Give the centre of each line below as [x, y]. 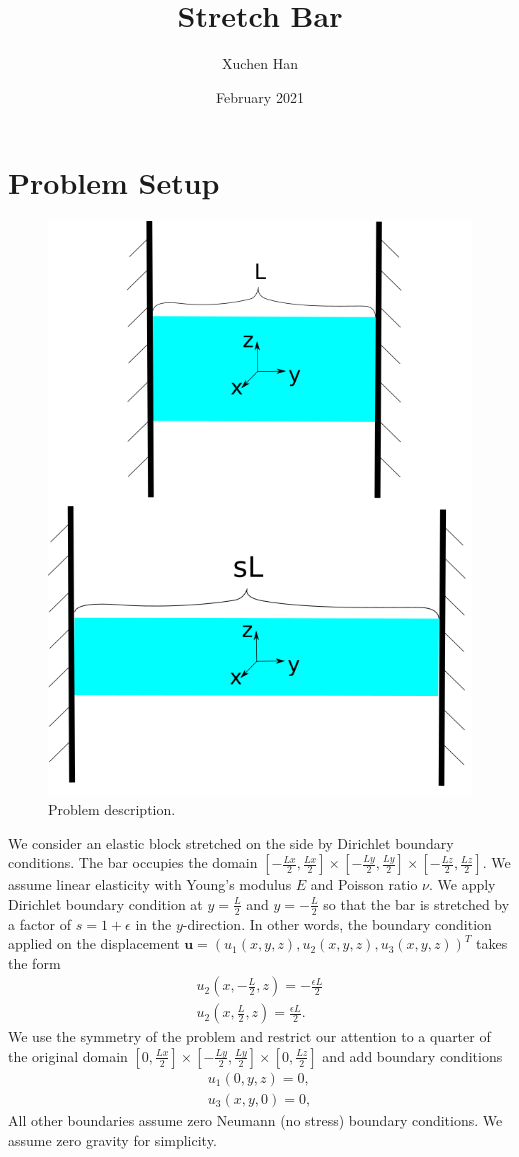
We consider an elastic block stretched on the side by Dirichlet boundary [231, 842]
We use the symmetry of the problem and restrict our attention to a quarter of [249, 1036]
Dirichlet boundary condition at [105, 903]
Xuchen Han [260, 63]
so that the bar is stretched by [416, 903]
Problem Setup [114, 182]
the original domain [68, 1055]
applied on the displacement [94, 943]
